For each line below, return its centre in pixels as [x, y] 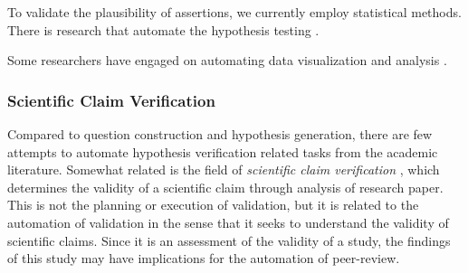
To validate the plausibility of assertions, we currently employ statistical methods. [234, 12]
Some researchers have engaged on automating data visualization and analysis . [227, 60]
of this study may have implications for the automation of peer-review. [204, 258]
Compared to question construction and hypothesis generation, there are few [220, 134]
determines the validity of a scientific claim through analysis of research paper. [225, 187]
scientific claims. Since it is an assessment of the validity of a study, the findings [229, 240]
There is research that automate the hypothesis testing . [163, 29]
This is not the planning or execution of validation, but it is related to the [213, 205]
